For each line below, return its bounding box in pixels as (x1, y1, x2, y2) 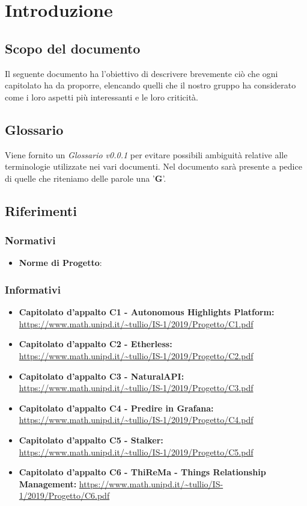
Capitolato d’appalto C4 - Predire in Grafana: (19, 401, 214, 414)
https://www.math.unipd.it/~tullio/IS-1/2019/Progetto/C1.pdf (19, 317, 254, 330)
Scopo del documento (5, 39, 141, 57)
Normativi (5, 233, 56, 248)
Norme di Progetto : (19, 256, 102, 269)
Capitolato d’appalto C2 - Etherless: (19, 338, 172, 350)
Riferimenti (5, 201, 77, 220)
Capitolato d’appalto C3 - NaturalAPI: (19, 369, 184, 382)
